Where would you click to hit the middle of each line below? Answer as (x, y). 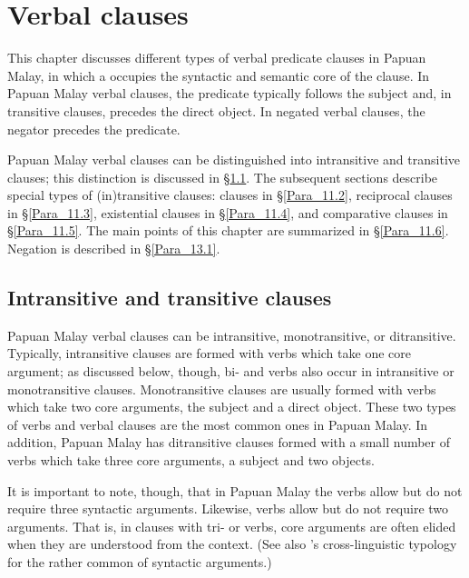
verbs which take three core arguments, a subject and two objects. (191, 460)
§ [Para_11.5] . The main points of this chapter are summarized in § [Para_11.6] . (228, 230)
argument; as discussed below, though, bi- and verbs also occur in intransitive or (231, 371)
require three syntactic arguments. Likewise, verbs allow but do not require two (228, 508)
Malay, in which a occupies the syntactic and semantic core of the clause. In (219, 75)
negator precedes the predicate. (94, 129)
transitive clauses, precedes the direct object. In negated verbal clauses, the (216, 110)
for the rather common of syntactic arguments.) (140, 561)
